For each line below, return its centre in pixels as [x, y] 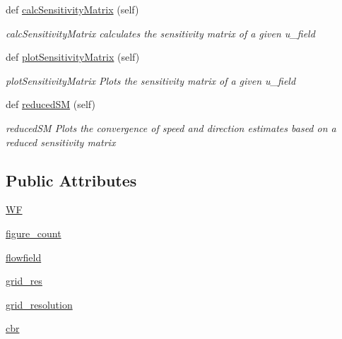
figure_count [34, 233]
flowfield [24, 257]
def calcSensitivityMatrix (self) [72, 9]
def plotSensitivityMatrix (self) [73, 57]
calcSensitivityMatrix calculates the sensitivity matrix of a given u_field [160, 33]
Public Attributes [71, 180]
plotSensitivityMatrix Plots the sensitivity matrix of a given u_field [151, 80]
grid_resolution [39, 304]
